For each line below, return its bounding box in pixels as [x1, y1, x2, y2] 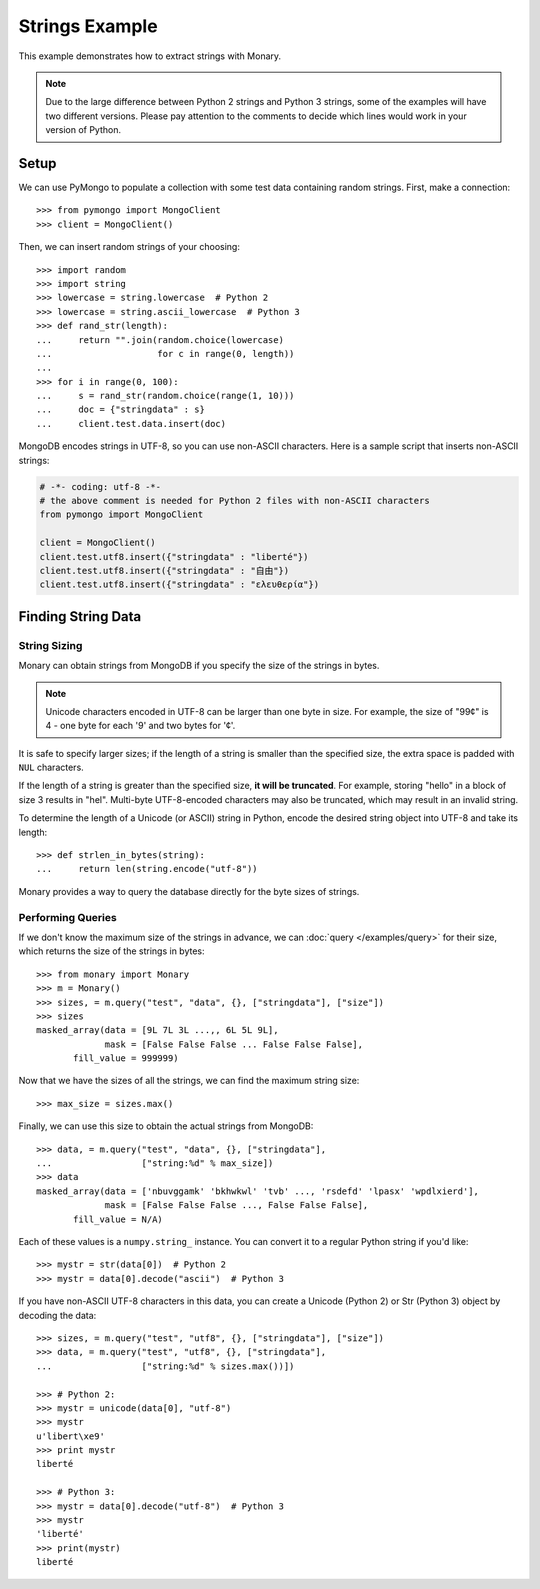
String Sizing [18, 638, 83, 652]
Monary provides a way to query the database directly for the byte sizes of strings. [18, 885, 360, 897]
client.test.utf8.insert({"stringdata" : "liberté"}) [39, 551, 309, 562]
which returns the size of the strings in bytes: [18, 945, 205, 957]
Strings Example [18, 15, 159, 37]
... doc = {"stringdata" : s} [36, 404, 205, 415]
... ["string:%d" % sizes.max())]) [36, 1360, 295, 1372]
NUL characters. [18, 761, 84, 774]
